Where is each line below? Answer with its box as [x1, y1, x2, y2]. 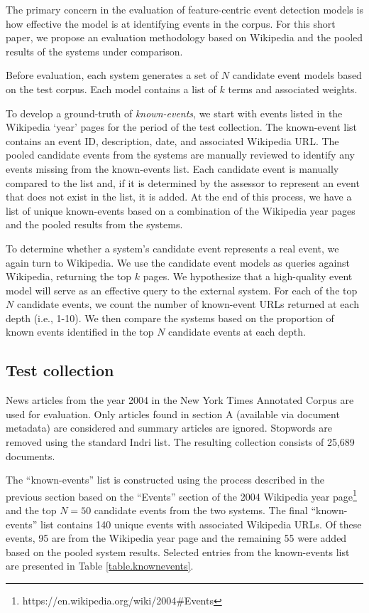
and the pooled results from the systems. [6, 217, 183, 232]
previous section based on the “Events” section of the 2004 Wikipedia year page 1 [6, 486, 357, 503]
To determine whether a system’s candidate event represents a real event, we [6, 240, 339, 255]
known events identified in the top [6, 324, 154, 339]
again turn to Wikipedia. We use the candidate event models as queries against [6, 255, 351, 270]
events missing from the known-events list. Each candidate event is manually [6, 161, 339, 176]
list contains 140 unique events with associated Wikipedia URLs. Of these [40, 516, 362, 531]
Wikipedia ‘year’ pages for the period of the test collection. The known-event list [6, 119, 358, 134]
